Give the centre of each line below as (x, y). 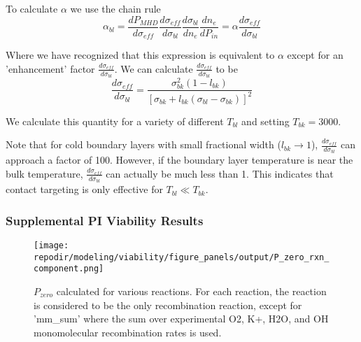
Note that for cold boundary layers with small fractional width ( (143, 144)
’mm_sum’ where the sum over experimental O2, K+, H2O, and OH (181, 319)
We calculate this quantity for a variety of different (115, 121)
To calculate (32, 8)
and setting (266, 121)
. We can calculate (154, 68)
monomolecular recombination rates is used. (128, 332)
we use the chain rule (115, 8)
